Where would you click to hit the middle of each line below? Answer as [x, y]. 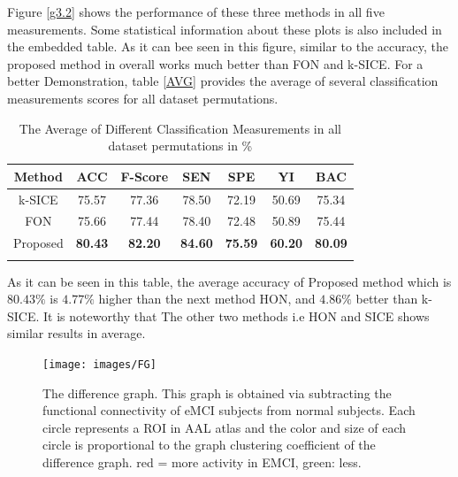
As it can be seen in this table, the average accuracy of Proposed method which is [229, 281]
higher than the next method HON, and [207, 299]
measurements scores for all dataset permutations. [143, 98]
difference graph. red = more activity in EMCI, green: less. [202, 462]
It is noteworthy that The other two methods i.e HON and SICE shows [237, 315]
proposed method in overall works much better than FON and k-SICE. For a [215, 63]
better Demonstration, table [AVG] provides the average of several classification [223, 81]
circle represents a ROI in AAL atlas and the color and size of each [225, 427]
